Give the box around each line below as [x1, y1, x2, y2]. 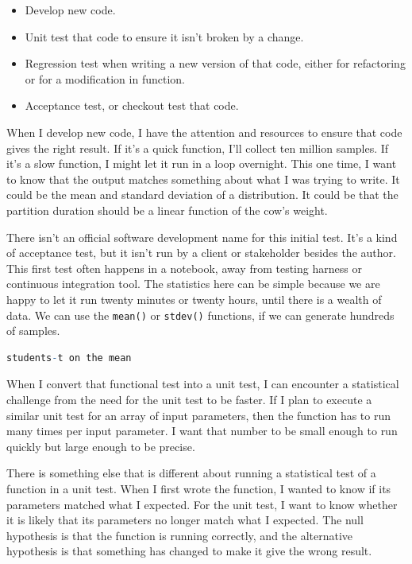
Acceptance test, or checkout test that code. [25, 97, 239, 114]
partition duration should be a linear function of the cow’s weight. [6, 201, 328, 218]
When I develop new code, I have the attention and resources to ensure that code [6, 123, 402, 140]
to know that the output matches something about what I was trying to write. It [6, 170, 400, 187]
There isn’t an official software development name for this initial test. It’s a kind [6, 228, 398, 245]
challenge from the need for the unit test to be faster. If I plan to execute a [6, 391, 372, 407]
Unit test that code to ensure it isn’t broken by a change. [25, 28, 304, 45]
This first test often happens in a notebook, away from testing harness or [6, 259, 362, 276]
